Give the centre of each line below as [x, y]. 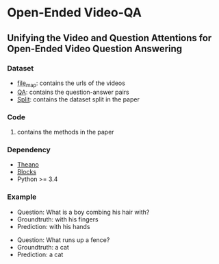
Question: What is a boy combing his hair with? [83, 212]
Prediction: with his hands [53, 226]
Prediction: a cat [40, 254]
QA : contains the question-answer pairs [73, 92]
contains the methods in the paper [65, 132]
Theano [28, 165]
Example [22, 197]
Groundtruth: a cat [43, 247]
